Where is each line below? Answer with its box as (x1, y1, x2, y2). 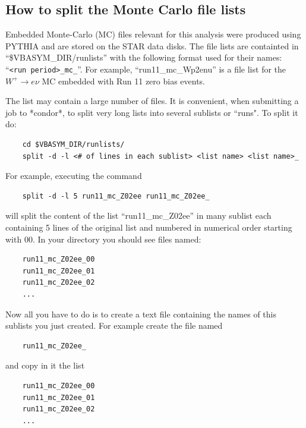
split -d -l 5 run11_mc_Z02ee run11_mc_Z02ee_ (22, 191, 210, 200)
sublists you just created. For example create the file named (5, 319, 223, 332)
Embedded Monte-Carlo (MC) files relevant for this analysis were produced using (5, 28, 301, 40)
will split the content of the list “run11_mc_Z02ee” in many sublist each (5, 209, 272, 222)
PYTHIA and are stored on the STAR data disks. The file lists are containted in (5, 39, 299, 52)
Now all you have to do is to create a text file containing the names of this (5, 307, 276, 320)
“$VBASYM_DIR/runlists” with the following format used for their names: (5, 51, 282, 64)
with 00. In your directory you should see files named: (5, 232, 201, 245)
